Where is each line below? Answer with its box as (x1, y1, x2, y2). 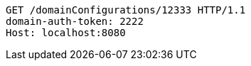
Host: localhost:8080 (6, 27, 126, 38)
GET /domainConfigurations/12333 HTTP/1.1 (6, 4, 246, 16)
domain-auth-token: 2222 (6, 16, 144, 27)
